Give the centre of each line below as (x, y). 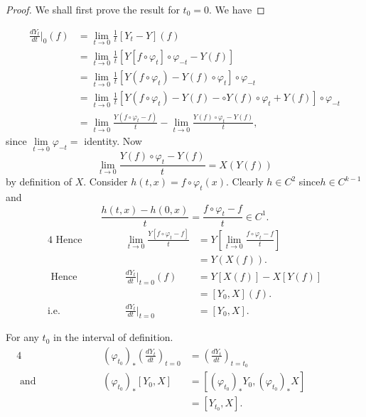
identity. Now (113, 141)
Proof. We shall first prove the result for (93, 9)
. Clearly (245, 182)
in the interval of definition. (113, 337)
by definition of (39, 182)
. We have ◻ (237, 9)
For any (22, 337)
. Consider (106, 182)
